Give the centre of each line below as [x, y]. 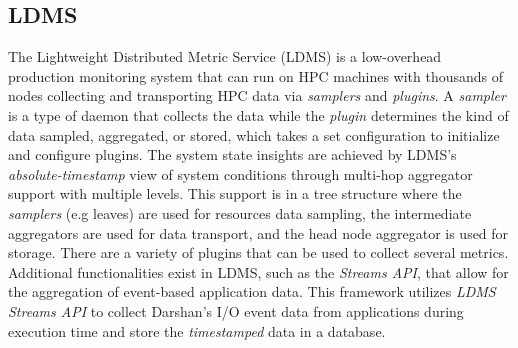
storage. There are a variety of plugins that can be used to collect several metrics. [258, 252]
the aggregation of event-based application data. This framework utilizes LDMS [252, 291]
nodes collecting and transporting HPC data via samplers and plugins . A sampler [257, 95]
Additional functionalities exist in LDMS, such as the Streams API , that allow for [258, 271]
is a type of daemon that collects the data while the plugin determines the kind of [258, 114]
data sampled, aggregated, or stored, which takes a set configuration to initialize [254, 134]
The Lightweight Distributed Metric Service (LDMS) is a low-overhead [225, 56]
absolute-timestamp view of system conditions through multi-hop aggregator [240, 173]
